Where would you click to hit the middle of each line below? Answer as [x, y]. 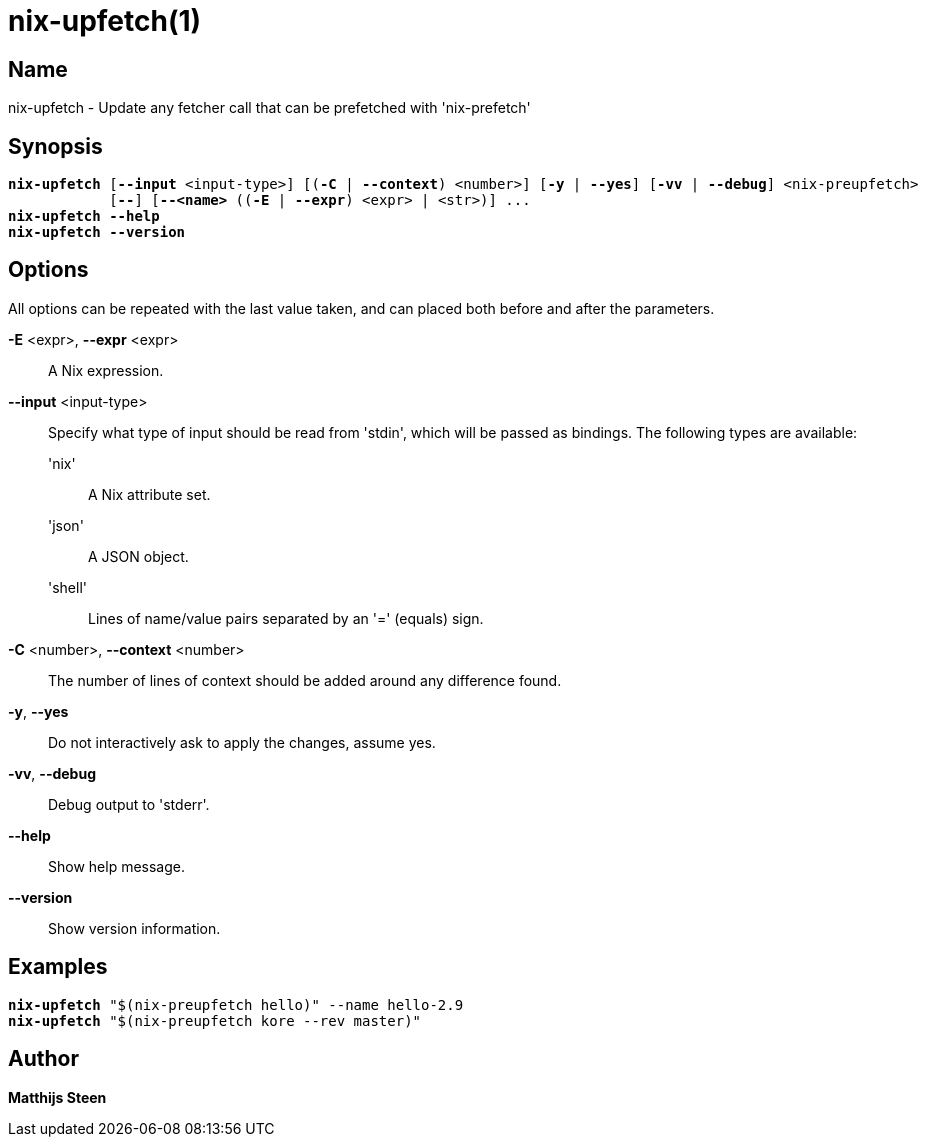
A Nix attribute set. [149, 494]
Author [43, 1059]
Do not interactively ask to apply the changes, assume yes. [242, 742]
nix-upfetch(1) [105, 21]
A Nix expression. [106, 370]
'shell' [68, 587]
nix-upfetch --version [97, 232]
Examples [58, 967]
